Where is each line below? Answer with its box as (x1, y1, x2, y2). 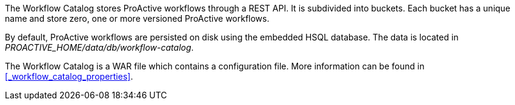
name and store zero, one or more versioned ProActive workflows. (5, 13, 270, 24)
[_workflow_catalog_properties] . (5, 71, 133, 81)
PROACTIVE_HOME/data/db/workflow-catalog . (5, 42, 194, 52)
